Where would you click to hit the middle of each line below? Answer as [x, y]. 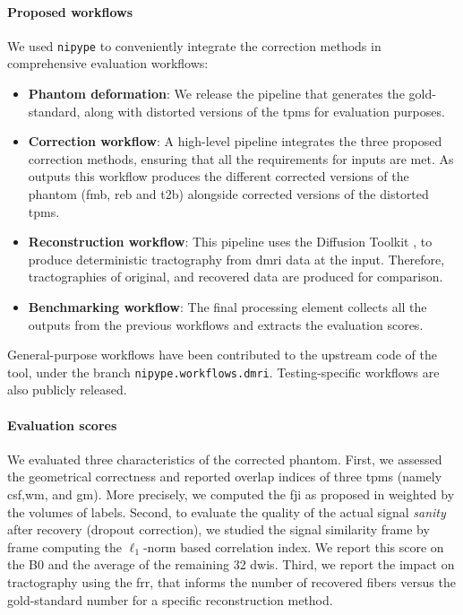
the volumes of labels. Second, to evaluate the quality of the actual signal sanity [227, 511]
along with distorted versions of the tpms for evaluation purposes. [265, 111]
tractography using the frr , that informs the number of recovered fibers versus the [231, 581]
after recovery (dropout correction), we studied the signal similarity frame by [219, 529]
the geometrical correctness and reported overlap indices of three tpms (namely [225, 476]
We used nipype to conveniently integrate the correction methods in [194, 45]
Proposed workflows [70, 11]
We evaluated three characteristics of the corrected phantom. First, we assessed [225, 459]
